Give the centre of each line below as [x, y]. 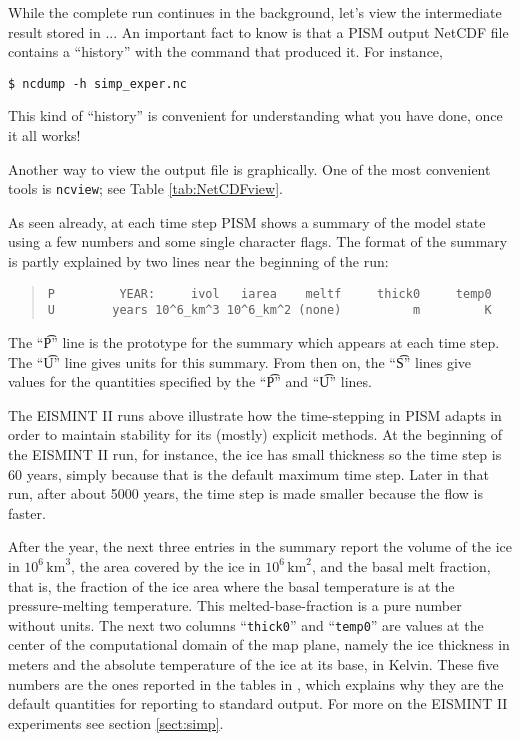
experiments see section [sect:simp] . [116, 722]
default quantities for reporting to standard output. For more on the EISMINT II [258, 703]
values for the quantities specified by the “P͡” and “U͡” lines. [190, 381]
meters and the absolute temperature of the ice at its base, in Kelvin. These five [253, 663]
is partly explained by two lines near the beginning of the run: [198, 261]
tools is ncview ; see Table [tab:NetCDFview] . [145, 188]
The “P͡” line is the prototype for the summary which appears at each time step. [254, 341]
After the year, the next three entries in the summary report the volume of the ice [260, 546]
